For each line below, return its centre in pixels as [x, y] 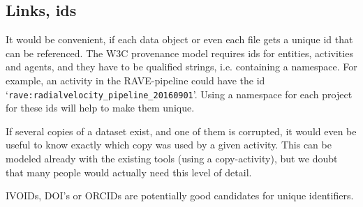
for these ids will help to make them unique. [100, 108]
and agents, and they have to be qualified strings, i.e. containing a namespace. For [181, 67]
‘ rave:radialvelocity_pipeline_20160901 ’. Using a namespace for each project [179, 94]
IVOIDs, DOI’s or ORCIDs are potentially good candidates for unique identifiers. [180, 195]
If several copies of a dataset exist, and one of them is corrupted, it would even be [181, 131]
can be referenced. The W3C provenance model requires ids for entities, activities [179, 53]
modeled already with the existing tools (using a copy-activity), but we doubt [172, 159]
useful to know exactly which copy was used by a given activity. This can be [169, 145]
